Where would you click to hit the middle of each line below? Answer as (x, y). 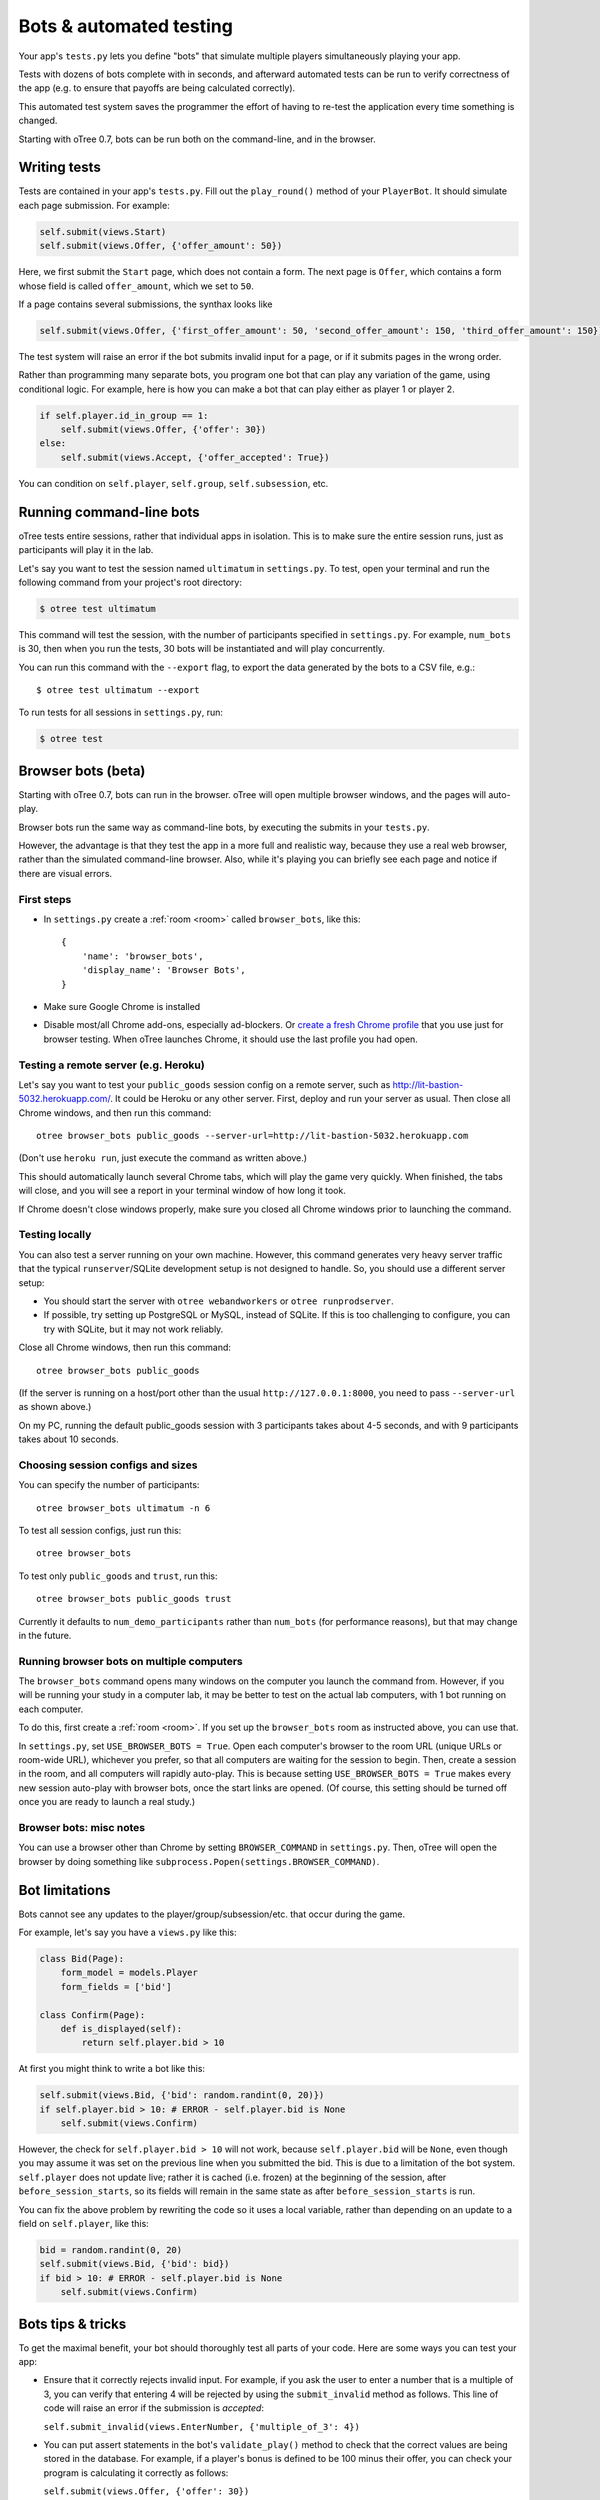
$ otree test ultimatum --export (118, 690)
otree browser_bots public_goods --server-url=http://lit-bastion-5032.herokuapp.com (252, 1136)
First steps (45, 899)
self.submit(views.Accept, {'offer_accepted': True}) (195, 457)
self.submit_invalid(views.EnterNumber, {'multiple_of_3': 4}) (201, 2426)
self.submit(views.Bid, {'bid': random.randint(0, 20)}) (182, 2095)
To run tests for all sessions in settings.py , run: (121, 712)
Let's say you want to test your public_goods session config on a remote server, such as (204, 1084)
